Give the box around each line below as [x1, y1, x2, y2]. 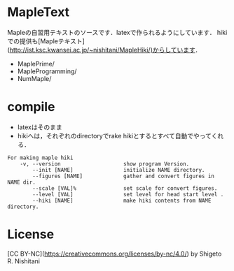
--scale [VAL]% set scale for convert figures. [32, 184, 218, 192]
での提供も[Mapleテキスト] [7, 36, 85, 45]
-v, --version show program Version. [20, 160, 190, 168]
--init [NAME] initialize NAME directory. [32, 166, 205, 173]
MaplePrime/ [17, 59, 55, 68]
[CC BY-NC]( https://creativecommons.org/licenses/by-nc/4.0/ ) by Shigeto [7, 249, 222, 258]
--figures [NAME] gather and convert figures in [32, 173, 215, 180]
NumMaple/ [17, 74, 52, 82]
